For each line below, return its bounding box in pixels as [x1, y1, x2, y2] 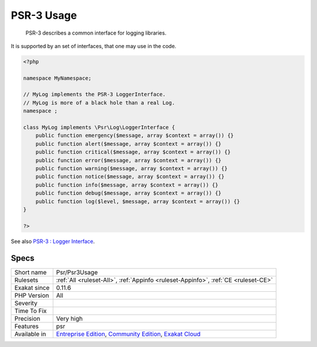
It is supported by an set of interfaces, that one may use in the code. [11, 42, 177, 49]
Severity [14, 299, 38, 307]
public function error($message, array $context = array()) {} [35, 157, 222, 164]
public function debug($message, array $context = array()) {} [35, 190, 222, 197]
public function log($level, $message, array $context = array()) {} [35, 198, 240, 205]
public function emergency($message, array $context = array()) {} [35, 132, 234, 139]
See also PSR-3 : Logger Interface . [11, 238, 95, 245]
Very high [56, 314, 83, 322]
